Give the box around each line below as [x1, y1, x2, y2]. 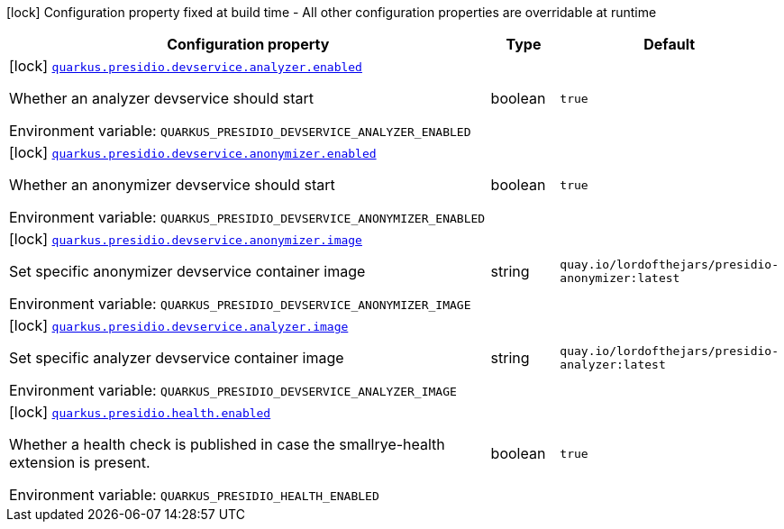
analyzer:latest [560, 358, 666, 371]
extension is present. [9, 453, 150, 471]
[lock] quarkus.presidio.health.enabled [9, 403, 271, 421]
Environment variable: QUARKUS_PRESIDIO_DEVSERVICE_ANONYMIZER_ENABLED [9, 208, 486, 226]
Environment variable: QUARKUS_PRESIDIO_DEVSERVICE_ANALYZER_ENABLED [9, 122, 471, 140]
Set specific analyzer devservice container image [9, 349, 344, 367]
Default [643, 35, 696, 53]
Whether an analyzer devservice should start [9, 89, 314, 107]
